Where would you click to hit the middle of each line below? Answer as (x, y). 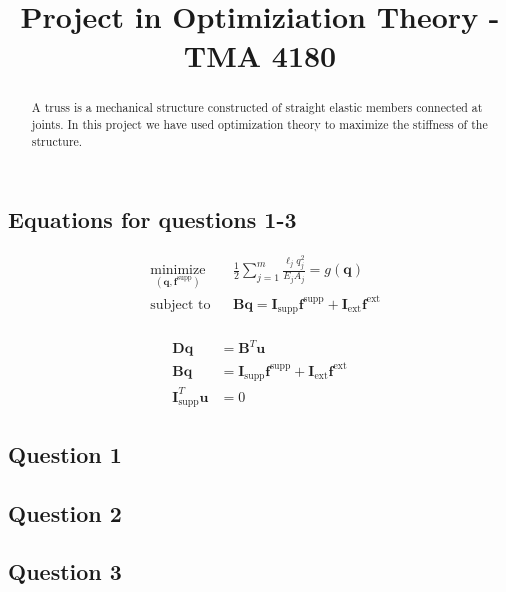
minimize (178, 270)
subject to (180, 304)
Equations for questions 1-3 (152, 219)
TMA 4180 (260, 55)
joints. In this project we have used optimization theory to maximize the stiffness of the (259, 124)
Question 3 (65, 571)
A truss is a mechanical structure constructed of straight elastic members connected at (257, 107)
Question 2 (65, 512)
